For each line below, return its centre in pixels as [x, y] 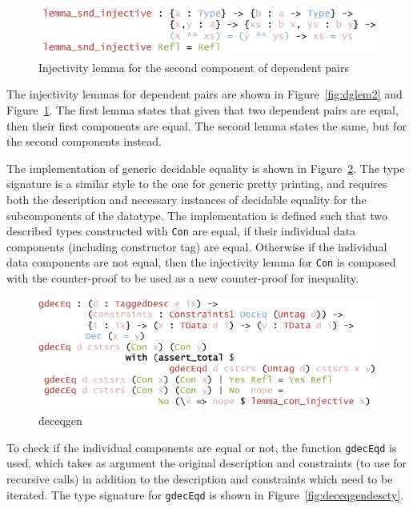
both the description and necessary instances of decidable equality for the [186, 200]
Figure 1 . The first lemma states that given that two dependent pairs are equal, [202, 110]
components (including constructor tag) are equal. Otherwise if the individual [197, 246]
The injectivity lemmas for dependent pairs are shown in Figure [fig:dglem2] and [204, 94]
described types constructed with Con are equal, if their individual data [181, 231]
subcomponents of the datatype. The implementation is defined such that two [197, 215]
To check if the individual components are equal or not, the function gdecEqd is [202, 447]
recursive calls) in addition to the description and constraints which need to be [200, 479]
